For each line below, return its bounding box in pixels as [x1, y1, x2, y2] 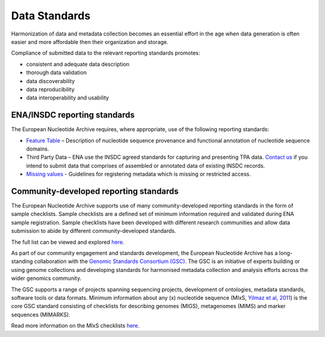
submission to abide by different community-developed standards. [11, 227, 176, 235]
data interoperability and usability [26, 94, 110, 102]
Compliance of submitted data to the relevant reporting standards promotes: [11, 49, 200, 57]
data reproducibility [26, 85, 75, 93]
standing [11, 258, 33, 265]
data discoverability [26, 77, 75, 84]
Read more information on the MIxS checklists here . [11, 322, 140, 329]
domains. [26, 145, 49, 152]
